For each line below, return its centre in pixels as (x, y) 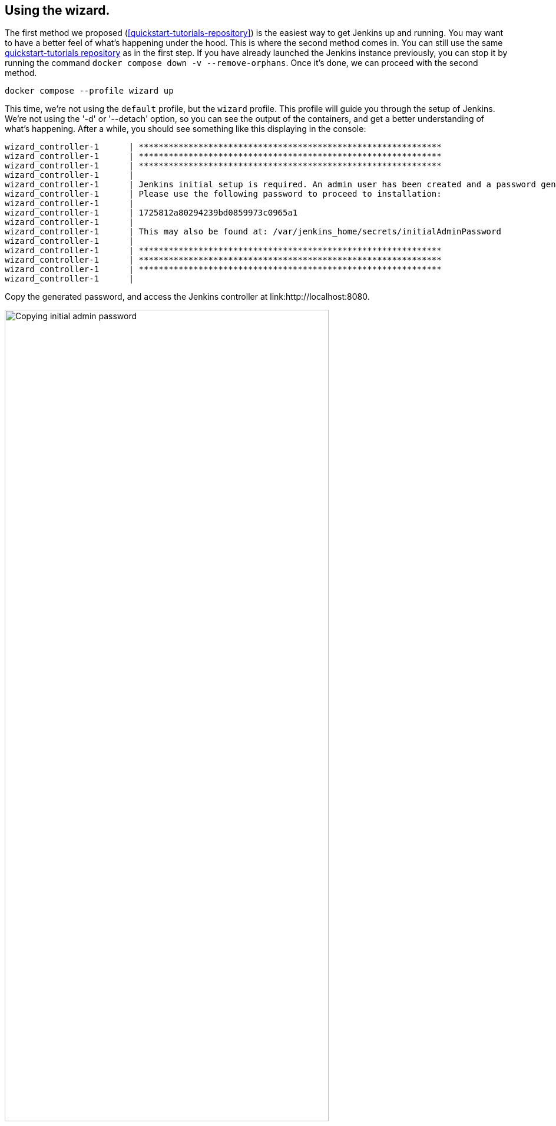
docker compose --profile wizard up (89, 91)
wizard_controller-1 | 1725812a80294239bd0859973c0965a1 (151, 213)
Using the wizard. (57, 10)
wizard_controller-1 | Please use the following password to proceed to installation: (223, 194)
